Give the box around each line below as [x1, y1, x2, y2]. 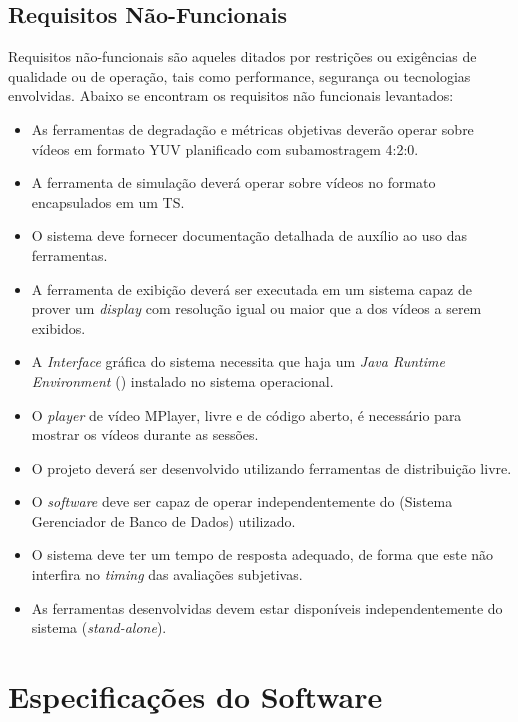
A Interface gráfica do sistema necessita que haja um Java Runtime [31, 351, 445, 372]
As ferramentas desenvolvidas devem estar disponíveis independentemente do [31, 597, 503, 618]
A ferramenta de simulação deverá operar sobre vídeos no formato [31, 172, 436, 193]
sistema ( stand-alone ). [31, 617, 167, 638]
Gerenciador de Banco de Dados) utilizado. [31, 510, 296, 531]
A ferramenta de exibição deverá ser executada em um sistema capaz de [31, 278, 472, 299]
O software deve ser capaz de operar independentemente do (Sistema [31, 491, 453, 512]
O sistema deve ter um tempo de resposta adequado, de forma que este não [31, 544, 494, 565]
